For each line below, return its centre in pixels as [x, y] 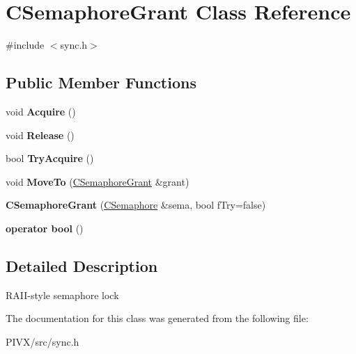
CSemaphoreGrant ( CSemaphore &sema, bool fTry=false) [136, 205]
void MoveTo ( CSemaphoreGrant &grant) [98, 181]
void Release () [40, 135]
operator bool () [45, 228]
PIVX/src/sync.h [42, 341]
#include [25, 45]
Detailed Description [82, 265]
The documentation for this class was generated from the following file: [157, 318]
